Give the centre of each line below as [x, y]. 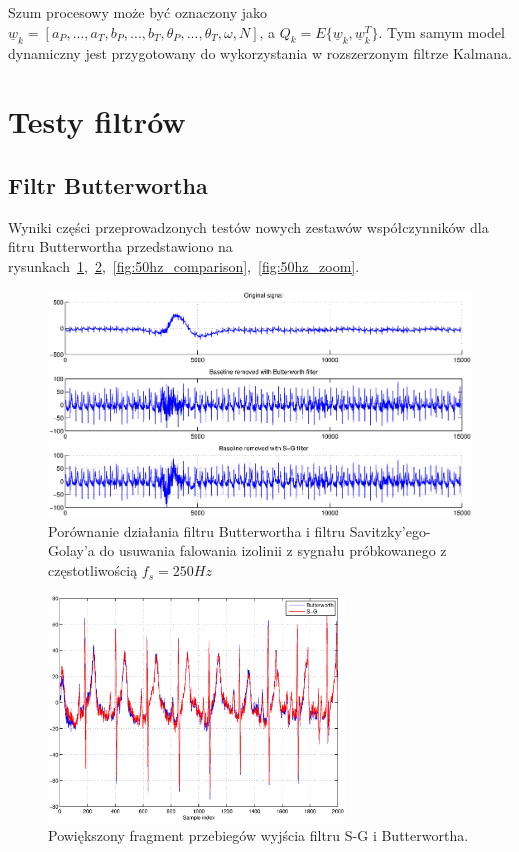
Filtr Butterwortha [108, 184]
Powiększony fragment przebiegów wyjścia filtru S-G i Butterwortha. [258, 835]
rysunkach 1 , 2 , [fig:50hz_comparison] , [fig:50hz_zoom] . [184, 265]
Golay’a [71, 550]
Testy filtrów [97, 121]
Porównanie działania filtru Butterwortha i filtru [197, 530]
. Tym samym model [441, 31]
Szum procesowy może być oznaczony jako [138, 12]
